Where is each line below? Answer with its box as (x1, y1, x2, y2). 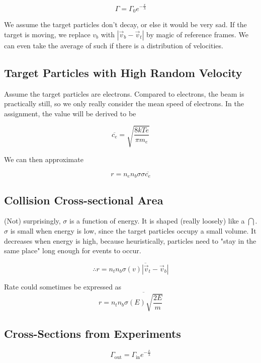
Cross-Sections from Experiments (4, 325, 181, 341)
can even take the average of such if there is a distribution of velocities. (4, 40, 223, 50)
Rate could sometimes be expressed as (4, 281, 122, 292)
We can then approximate (4, 154, 83, 164)
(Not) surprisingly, (4, 215, 61, 226)
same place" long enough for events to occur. (4, 245, 141, 256)
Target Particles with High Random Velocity (4, 64, 242, 80)
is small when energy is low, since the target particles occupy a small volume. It (10, 225, 256, 236)
